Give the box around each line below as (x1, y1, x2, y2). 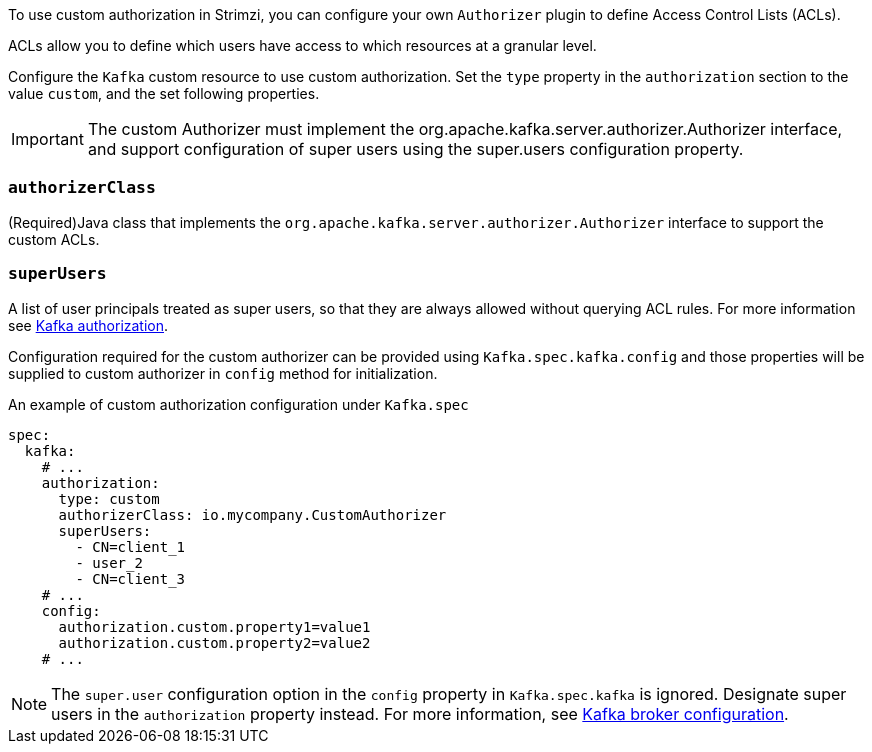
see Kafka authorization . (8, 316, 169, 334)
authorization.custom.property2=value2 (58, 634, 371, 651)
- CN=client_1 (75, 538, 186, 555)
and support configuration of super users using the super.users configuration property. (87, 139, 744, 159)
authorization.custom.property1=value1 (58, 618, 371, 635)
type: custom (58, 490, 160, 507)
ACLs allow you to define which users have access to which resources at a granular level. (8, 37, 597, 54)
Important (11, 129, 84, 149)
